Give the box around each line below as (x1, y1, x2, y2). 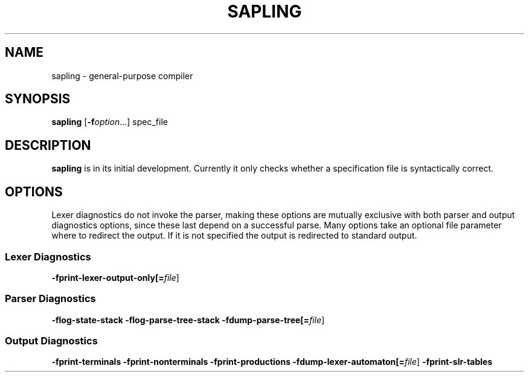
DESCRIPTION (5, 137, 91, 153)
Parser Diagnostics (5, 292, 96, 305)
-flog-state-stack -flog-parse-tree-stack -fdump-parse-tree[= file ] (51, 314, 325, 325)
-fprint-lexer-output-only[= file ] (51, 272, 179, 283)
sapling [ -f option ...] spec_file (51, 117, 168, 127)
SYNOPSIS (5, 91, 71, 107)
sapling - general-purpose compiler (51, 70, 193, 81)
